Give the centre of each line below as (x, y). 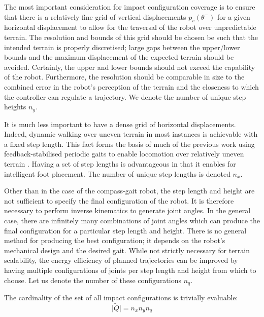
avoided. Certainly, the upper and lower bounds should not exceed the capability (130, 67)
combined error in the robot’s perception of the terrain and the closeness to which (131, 86)
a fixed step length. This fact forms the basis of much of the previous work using (129, 144)
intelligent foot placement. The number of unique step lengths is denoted (117, 173)
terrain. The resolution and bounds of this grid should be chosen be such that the (131, 37)
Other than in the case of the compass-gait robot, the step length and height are (129, 191)
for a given (234, 16)
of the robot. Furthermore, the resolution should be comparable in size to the (124, 77)
